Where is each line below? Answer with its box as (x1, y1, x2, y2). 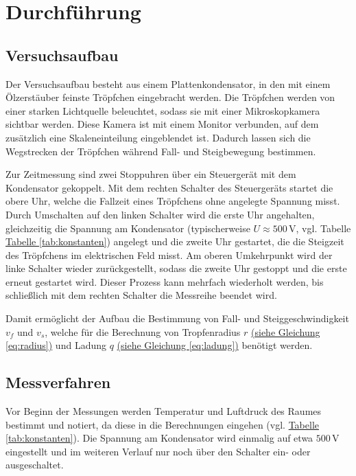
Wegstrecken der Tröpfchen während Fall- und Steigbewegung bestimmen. (5, 144, 316, 158)
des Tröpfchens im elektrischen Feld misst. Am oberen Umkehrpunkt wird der (5, 247, 333, 262)
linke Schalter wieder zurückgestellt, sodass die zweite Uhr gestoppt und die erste (5, 261, 347, 275)
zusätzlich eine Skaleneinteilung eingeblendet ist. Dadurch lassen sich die (5, 130, 311, 144)
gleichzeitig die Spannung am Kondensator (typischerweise (5, 220, 250, 235)
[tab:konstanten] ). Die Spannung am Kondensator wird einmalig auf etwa (5, 431, 313, 445)
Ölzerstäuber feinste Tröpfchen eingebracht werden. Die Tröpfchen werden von (5, 90, 335, 104)
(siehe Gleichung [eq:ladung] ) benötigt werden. (117, 338, 313, 352)
